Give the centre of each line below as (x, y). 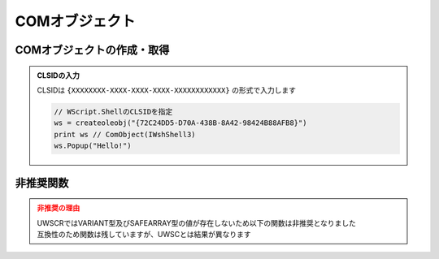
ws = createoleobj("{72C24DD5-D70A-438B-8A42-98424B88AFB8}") (180, 123)
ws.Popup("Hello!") (93, 146)
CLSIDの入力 (59, 75)
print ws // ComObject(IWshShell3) (125, 134)
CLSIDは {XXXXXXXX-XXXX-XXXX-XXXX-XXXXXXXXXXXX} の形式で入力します (167, 90)
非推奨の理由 (59, 208)
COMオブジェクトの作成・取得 (92, 50)
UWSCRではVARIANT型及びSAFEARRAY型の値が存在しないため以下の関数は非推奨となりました (197, 222)
